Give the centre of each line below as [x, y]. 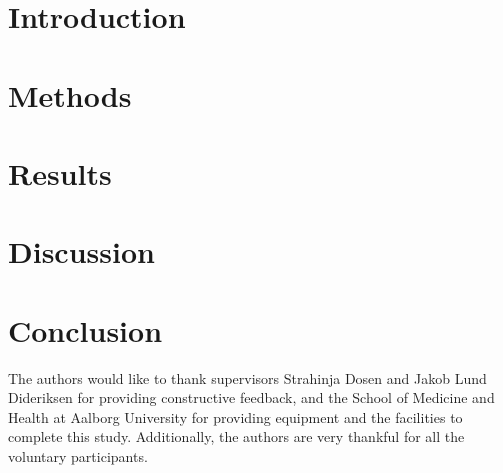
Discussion [81, 251]
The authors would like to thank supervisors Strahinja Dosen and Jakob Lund [247, 377]
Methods [70, 94]
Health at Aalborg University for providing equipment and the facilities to [235, 416]
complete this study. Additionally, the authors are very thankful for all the [236, 436]
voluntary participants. [78, 456]
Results [60, 172]
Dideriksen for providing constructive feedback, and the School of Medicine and [251, 397]
